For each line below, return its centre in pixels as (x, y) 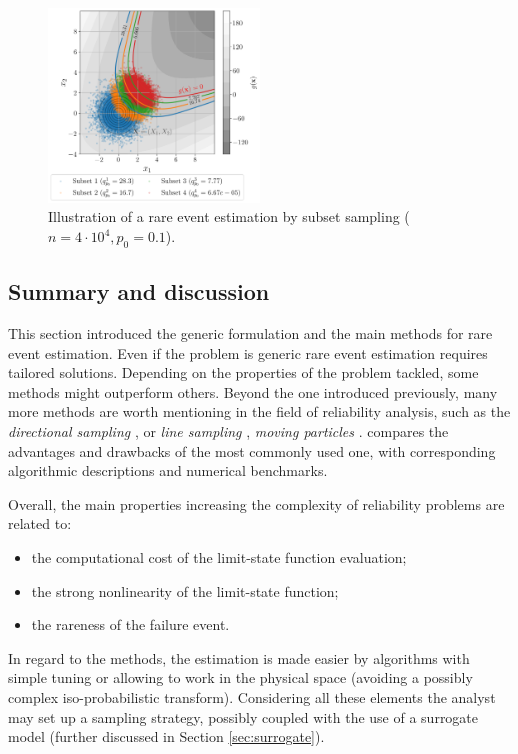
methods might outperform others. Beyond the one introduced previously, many (253, 391)
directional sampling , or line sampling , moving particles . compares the (228, 430)
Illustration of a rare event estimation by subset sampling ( (229, 216)
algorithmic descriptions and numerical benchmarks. (168, 470)
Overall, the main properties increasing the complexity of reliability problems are (256, 503)
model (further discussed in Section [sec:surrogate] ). (166, 736)
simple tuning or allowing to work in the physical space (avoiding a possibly (240, 677)
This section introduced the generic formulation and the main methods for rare (250, 333)
